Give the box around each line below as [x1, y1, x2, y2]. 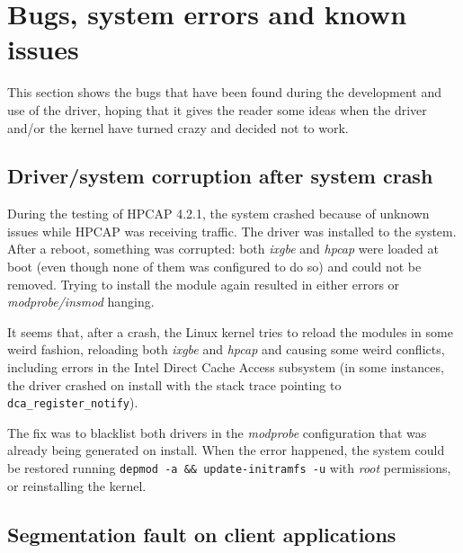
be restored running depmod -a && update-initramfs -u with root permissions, [7, 459, 451, 477]
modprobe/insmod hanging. [7, 292, 155, 311]
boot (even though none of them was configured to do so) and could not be [7, 257, 422, 276]
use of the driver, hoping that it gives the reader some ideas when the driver [7, 100, 427, 119]
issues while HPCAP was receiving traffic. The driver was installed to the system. [7, 221, 457, 240]
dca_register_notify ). [7, 393, 138, 412]
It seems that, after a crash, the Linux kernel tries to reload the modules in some [7, 322, 453, 341]
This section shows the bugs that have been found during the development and [7, 83, 442, 102]
